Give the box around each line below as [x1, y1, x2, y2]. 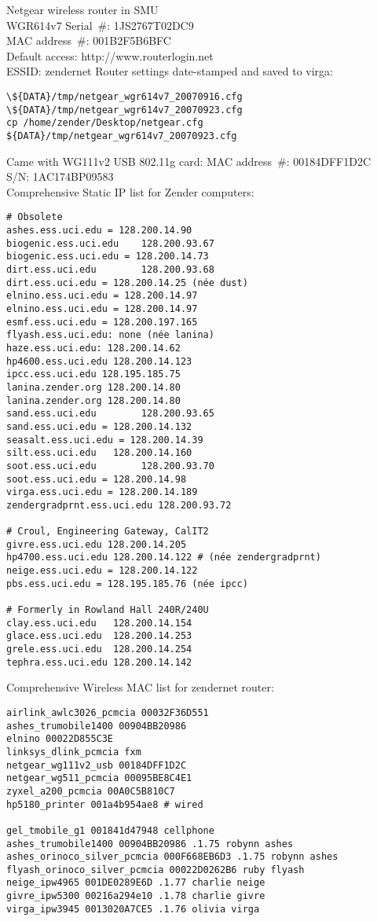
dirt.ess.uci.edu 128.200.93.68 [6, 264, 214, 275]
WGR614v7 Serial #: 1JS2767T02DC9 [6, 17, 194, 33]
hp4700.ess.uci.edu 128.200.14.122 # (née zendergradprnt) [6, 552, 321, 563]
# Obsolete [6, 211, 63, 223]
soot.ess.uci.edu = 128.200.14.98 [6, 473, 187, 485]
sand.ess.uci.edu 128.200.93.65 [6, 408, 214, 420]
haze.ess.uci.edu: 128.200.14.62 [6, 342, 181, 354]
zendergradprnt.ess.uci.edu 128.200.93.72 [6, 499, 232, 511]
